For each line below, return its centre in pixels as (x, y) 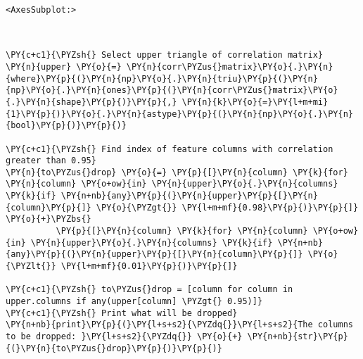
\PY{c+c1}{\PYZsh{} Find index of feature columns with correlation (170, 149)
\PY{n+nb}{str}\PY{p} (298, 336)
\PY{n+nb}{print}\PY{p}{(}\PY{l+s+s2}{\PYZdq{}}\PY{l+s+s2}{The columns (179, 325)
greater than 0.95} (51, 161)
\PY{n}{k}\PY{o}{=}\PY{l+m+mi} (255, 102)
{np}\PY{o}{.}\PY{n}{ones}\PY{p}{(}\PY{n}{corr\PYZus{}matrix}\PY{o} (172, 90)
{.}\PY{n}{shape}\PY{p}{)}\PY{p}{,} (91, 102)
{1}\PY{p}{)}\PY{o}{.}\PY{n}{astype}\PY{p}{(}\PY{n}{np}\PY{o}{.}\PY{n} (179, 114)
